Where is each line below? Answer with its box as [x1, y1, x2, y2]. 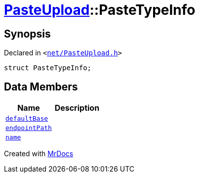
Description [54, 103, 100, 113]
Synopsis [4, 27, 51, 40]
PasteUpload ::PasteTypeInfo [4, 1, 196, 18]
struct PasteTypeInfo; [4, 64, 92, 72]
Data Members [4, 80, 78, 93]
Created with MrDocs [4, 149, 74, 158]
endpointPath [5, 124, 52, 132]
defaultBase [5, 115, 48, 123]
